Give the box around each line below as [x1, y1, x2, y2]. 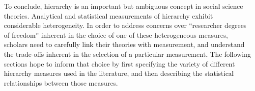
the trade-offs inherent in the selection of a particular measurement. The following [4, 48, 251, 59]
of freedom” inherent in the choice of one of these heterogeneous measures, [4, 29, 228, 40]
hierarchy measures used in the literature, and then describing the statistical [4, 68, 234, 78]
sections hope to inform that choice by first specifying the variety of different [4, 58, 235, 68]
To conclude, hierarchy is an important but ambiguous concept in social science [4, 1, 243, 11]
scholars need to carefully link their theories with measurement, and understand [4, 39, 245, 49]
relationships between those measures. [4, 77, 118, 88]
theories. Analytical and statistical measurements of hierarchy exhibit [4, 10, 213, 21]
